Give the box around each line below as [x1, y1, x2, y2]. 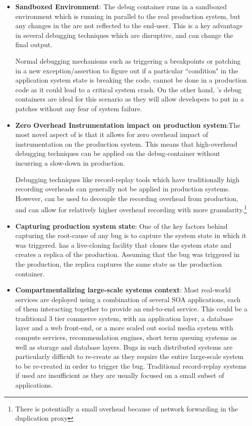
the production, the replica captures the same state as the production [15, 258, 222, 269]
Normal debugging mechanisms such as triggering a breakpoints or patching [15, 55, 241, 66]
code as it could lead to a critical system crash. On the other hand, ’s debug [15, 84, 242, 94]
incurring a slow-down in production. [15, 157, 125, 168]
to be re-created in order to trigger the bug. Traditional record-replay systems [15, 360, 247, 371]
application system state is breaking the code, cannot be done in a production [15, 75, 247, 85]
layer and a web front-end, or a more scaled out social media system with [15, 323, 233, 333]
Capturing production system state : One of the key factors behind [15, 221, 228, 231]
